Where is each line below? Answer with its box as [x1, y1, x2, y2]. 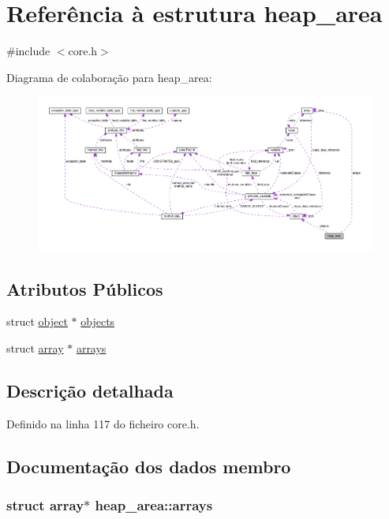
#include [6, 43, 50, 59]
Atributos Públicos [6, 276, 163, 301]
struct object [6, 313, 68, 330]
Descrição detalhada [6, 378, 174, 402]
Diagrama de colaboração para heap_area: [6, 69, 212, 85]
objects [80, 313, 115, 330]
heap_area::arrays [95, 495, 213, 514]
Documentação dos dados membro [6, 454, 291, 478]
